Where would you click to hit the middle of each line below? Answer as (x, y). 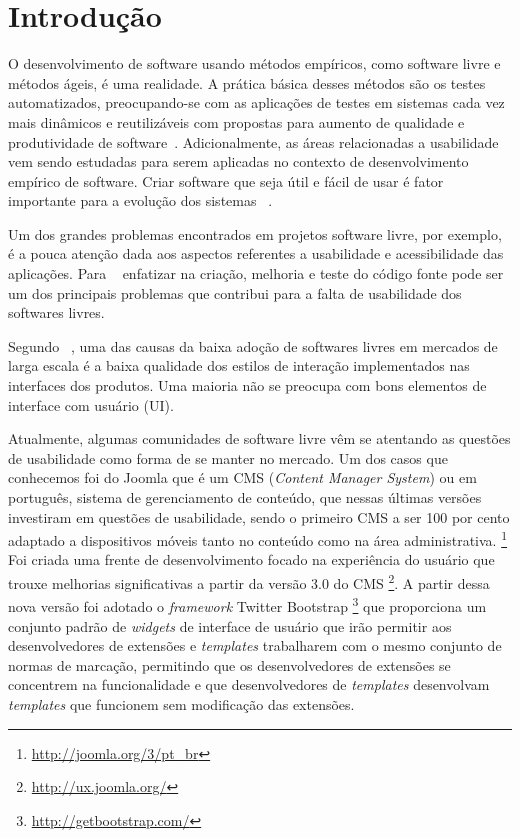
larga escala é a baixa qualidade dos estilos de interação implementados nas (239, 365)
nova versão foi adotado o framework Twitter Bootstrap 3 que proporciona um (247, 604)
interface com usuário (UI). (91, 404)
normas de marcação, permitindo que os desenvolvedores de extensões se (229, 664)
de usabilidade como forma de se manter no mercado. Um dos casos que (228, 457)
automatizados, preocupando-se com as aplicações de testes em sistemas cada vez (256, 102)
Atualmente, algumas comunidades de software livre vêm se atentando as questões (259, 438)
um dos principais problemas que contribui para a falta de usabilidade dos (235, 292)
